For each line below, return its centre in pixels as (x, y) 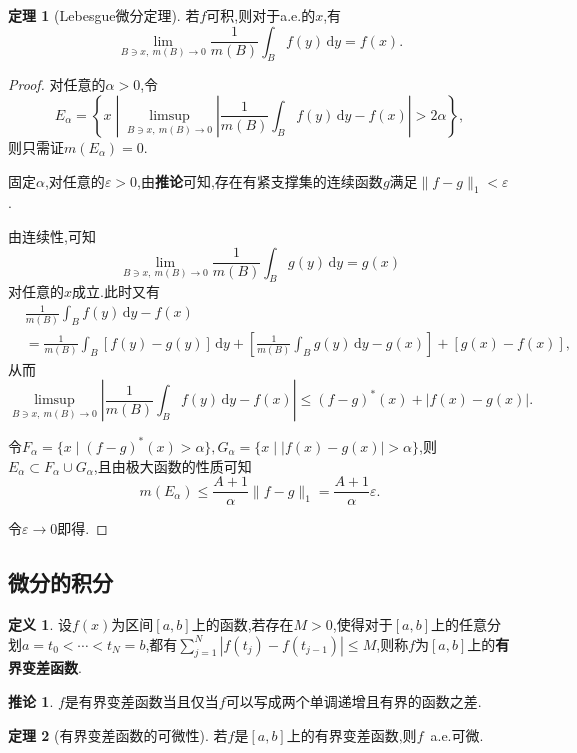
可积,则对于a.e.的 (261, 15)
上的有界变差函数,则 (351, 734)
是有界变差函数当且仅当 (141, 700)
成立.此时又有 (116, 291)
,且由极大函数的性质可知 (172, 465)
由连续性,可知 (52, 235)
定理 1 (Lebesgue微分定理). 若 (104, 15)
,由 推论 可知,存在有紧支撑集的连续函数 (260, 180)
